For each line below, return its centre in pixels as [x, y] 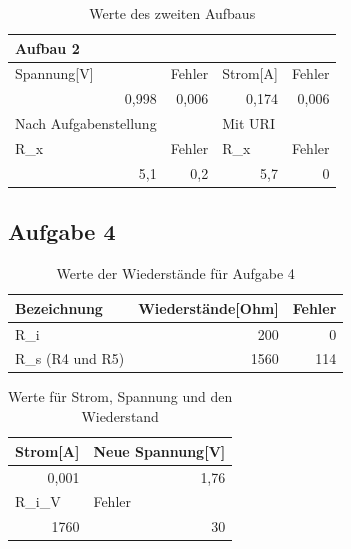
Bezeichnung [59, 307]
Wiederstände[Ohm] [208, 307]
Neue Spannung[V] [159, 450]
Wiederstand [120, 416]
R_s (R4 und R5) [70, 358]
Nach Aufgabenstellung [86, 123]
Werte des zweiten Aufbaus [172, 13]
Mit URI [248, 123]
